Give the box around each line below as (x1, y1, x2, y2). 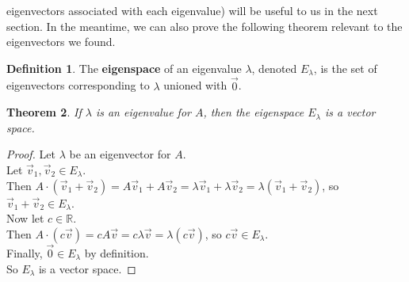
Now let (6, 210, 44, 227)
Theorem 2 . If (6, 104, 82, 120)
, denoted (251, 59, 297, 76)
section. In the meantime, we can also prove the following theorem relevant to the (6, 17, 403, 34)
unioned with (163, 77, 227, 93)
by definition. (84, 244, 149, 261)
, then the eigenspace (203, 104, 304, 120)
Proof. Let (6, 146, 55, 162)
